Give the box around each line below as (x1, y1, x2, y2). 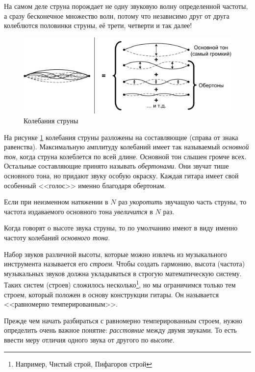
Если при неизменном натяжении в (4, 197, 108, 207)
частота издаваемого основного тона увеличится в (4, 206, 153, 216)
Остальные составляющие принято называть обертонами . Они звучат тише (4, 161, 229, 171)
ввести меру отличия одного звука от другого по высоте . (4, 335, 175, 344)
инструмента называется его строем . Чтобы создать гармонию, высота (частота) (4, 258, 245, 269)
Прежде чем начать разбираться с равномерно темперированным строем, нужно (4, 315, 242, 325)
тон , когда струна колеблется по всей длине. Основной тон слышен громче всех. (4, 151, 247, 161)
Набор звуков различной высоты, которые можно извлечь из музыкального (4, 249, 227, 259)
